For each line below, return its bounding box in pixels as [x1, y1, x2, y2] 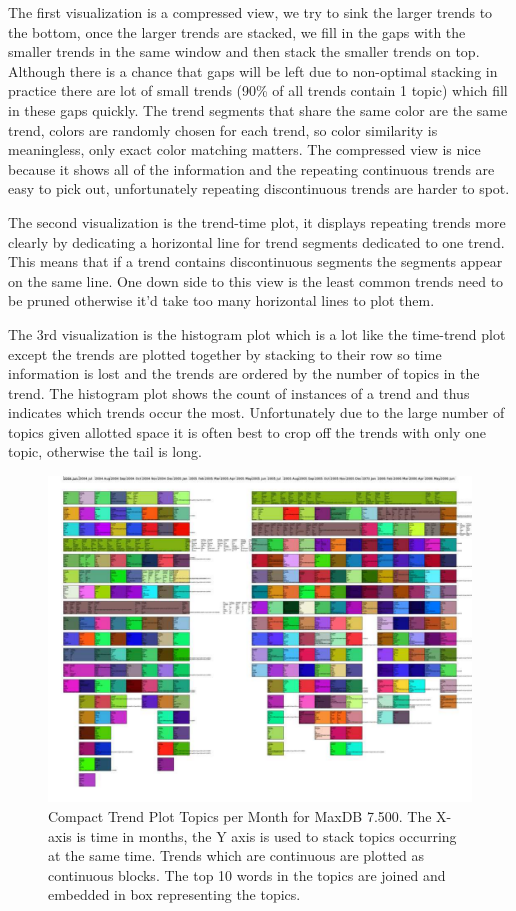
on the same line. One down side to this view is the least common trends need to [8, 270, 504, 291]
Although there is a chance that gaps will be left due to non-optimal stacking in [8, 60, 498, 81]
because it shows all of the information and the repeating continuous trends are [8, 158, 495, 179]
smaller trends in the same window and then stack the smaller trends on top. [8, 41, 480, 62]
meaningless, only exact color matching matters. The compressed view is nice [8, 139, 481, 160]
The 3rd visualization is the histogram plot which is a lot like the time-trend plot [8, 323, 506, 344]
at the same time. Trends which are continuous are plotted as [48, 845, 425, 866]
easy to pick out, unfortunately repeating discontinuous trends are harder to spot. [8, 178, 510, 199]
